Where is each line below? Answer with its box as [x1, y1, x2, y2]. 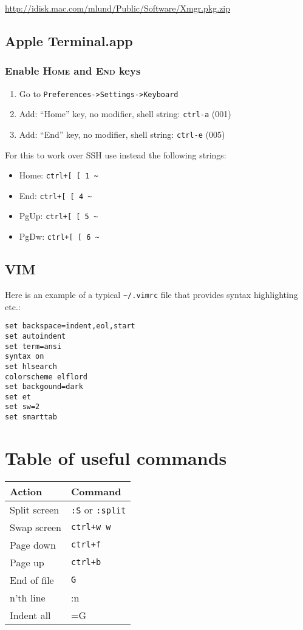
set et [5, 392, 31, 401]
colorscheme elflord [5, 372, 88, 381]
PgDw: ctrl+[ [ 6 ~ [19, 230, 100, 243]
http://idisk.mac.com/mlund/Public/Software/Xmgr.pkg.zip [5, 2, 231, 14]
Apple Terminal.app [5, 31, 133, 50]
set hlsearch [5, 362, 57, 371]
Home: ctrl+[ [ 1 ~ [19, 169, 98, 181]
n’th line [10, 590, 46, 605]
